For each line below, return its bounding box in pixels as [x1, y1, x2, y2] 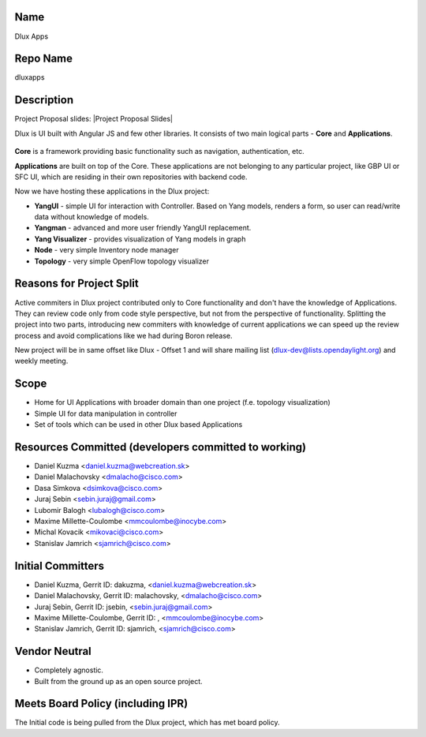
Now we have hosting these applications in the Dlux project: [14, 186, 210, 196]
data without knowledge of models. [34, 212, 149, 222]
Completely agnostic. [34, 665, 104, 675]
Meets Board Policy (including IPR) [14, 697, 189, 710]
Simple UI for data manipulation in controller [34, 409, 177, 418]
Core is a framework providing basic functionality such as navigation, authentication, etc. [14, 147, 305, 156]
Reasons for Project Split [14, 277, 140, 290]
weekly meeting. [14, 356, 69, 366]
